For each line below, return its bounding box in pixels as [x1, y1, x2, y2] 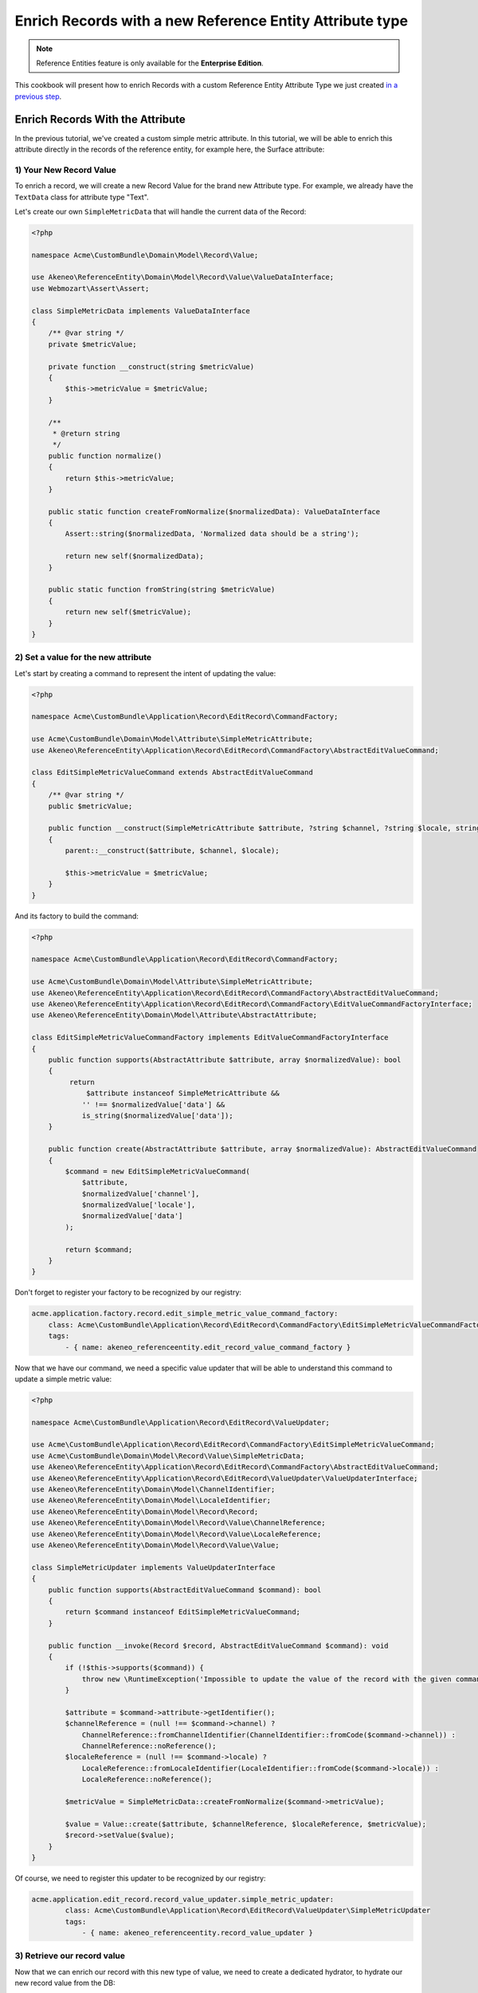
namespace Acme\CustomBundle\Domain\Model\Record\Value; [31, 250, 259, 259]
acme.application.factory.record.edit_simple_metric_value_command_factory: [31, 1309, 339, 1319]
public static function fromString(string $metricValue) [48, 585, 276, 594]
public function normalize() [48, 451, 163, 460]
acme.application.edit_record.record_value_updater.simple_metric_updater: [31, 1894, 335, 1904]
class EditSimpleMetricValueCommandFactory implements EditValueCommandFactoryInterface [31, 1033, 390, 1042]
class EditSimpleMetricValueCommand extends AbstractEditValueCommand [31, 768, 314, 777]
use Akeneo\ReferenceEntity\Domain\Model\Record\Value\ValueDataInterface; [31, 273, 335, 282]
